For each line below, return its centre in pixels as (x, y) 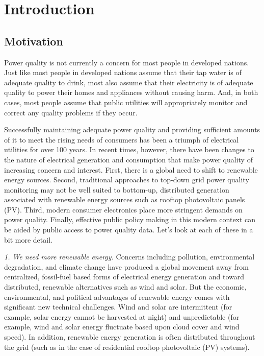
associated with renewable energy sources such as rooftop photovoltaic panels (125, 199)
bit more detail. (28, 239)
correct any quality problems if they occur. (71, 112)
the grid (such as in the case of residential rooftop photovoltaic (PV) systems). (127, 347)
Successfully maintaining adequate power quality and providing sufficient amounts (132, 129)
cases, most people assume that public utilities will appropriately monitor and (126, 102)
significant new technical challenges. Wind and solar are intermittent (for (118, 307)
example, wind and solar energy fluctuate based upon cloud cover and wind (122, 327)
